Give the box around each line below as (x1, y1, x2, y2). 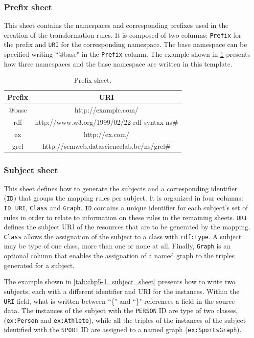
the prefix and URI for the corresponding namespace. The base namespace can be (4, 39, 247, 49)
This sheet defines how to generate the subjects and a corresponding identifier (4, 183, 237, 193)
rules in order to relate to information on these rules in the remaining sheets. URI (4, 212, 247, 222)
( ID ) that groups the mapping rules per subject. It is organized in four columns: (4, 193, 244, 203)
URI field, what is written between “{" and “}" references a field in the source (4, 295, 235, 306)
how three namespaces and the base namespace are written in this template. (4, 58, 232, 68)
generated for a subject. (4, 260, 75, 270)
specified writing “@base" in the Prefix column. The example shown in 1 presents (4, 49, 251, 59)
